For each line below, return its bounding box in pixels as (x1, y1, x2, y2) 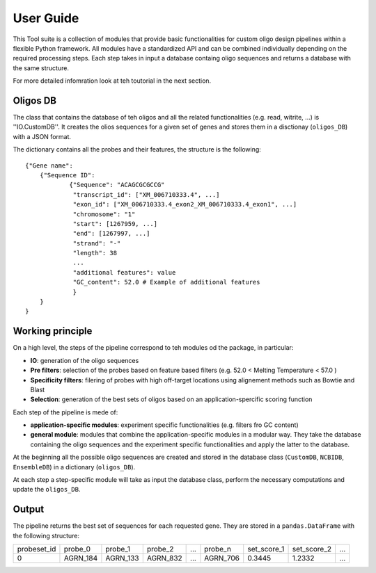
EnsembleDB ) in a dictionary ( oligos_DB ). (13, 462, 136, 471)
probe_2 (146, 544, 174, 554)
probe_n (204, 544, 231, 554)
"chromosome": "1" (72, 210, 136, 218)
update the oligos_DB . (13, 485, 81, 494)
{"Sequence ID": (39, 171, 95, 179)
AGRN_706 (204, 554, 240, 563)
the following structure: (13, 531, 80, 540)
